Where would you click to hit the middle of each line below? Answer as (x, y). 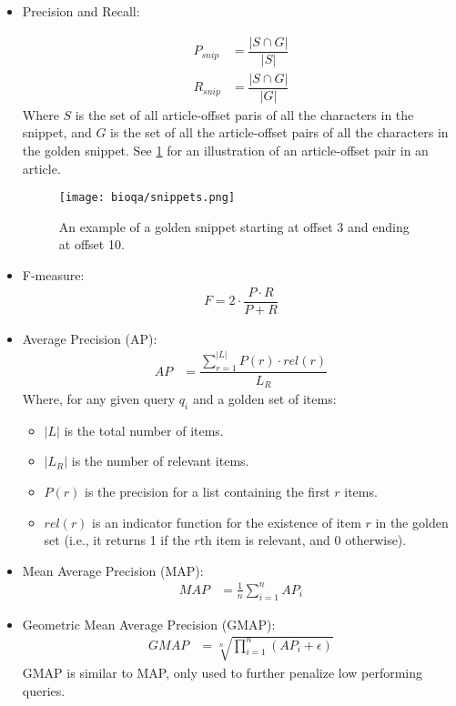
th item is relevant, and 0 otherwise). (303, 540)
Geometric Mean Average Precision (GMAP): (149, 624)
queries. (44, 690)
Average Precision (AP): (90, 338)
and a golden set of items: (264, 399)
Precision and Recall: (81, 11)
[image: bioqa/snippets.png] (147, 198)
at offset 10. (91, 244)
